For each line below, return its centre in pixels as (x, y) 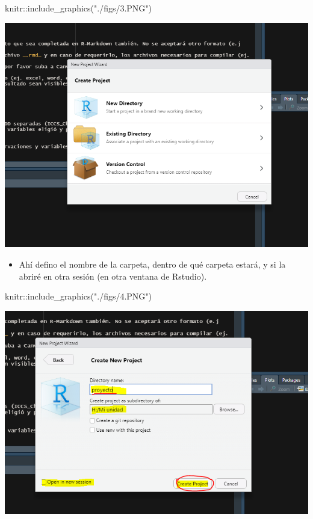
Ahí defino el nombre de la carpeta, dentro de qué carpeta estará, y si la (152, 264)
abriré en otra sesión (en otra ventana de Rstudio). (113, 276)
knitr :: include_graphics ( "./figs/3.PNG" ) (79, 8)
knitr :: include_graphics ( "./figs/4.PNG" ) (79, 296)
